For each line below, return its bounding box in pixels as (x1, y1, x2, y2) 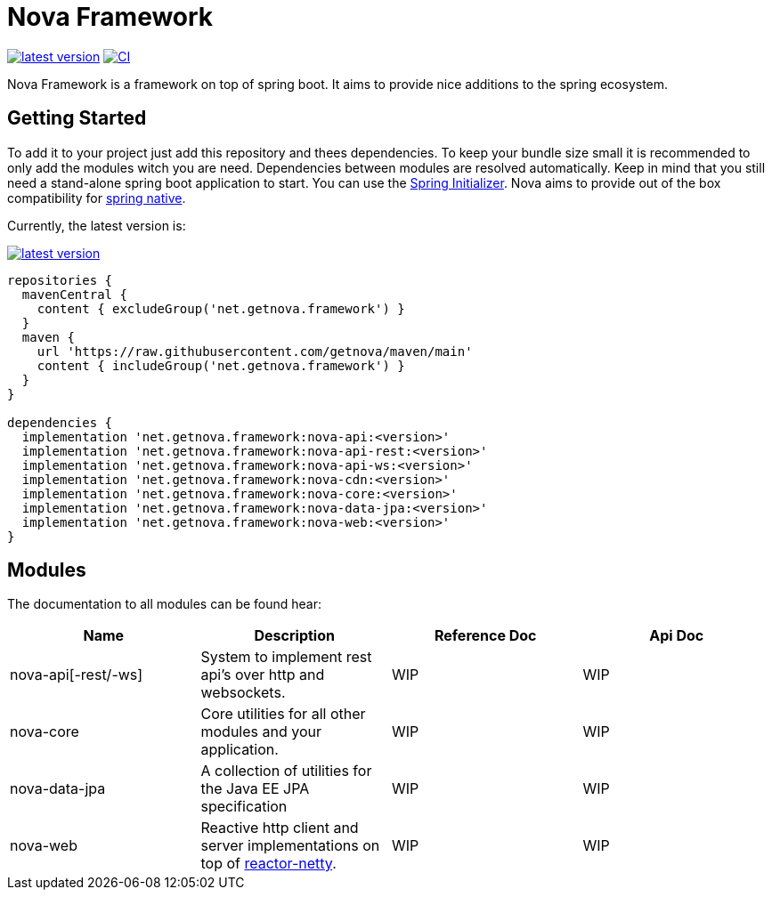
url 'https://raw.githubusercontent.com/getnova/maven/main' (37, 343, 473, 359)
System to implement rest (200, 648, 372, 667)
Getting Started (7, 107, 147, 130)
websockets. (200, 683, 286, 702)
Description (254, 626, 335, 645)
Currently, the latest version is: (7, 217, 186, 233)
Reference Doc (434, 626, 537, 645)
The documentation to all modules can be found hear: (7, 596, 322, 612)
